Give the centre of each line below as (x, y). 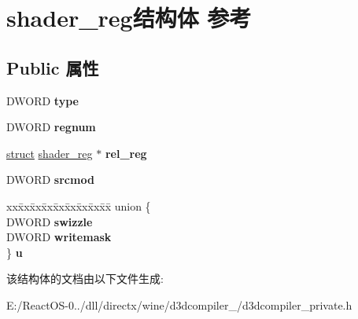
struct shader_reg (50, 153)
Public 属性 (53, 67)
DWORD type (42, 100)
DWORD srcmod (50, 180)
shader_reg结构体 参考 (129, 18)
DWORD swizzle (50, 221)
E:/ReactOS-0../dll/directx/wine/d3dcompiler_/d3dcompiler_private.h (179, 304)
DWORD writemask (59, 237)
